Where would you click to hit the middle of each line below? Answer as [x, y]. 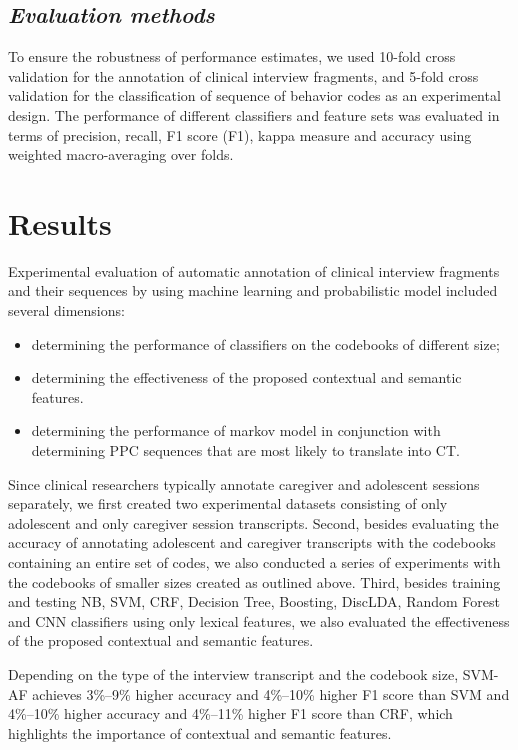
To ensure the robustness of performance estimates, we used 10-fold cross [232, 56]
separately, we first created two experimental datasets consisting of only [228, 503]
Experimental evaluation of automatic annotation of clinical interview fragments [254, 270]
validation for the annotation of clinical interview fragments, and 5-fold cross [243, 75]
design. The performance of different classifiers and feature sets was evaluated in [254, 114]
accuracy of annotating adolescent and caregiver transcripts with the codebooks [252, 542]
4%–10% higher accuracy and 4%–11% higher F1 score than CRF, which [230, 713]
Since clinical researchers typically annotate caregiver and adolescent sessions [244, 483]
